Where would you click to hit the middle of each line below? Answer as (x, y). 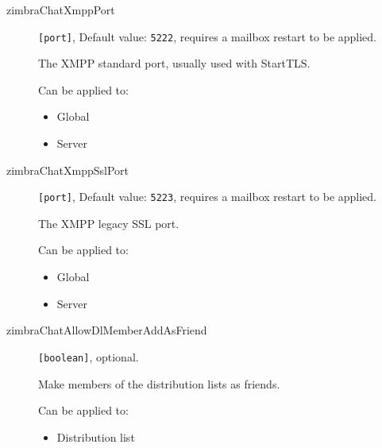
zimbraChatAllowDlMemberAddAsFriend (107, 330)
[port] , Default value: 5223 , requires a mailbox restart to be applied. (208, 197)
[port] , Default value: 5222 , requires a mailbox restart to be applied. (208, 36)
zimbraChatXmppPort (61, 10)
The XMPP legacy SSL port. (109, 223)
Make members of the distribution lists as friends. (159, 383)
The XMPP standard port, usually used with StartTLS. (174, 63)
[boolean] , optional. (89, 356)
